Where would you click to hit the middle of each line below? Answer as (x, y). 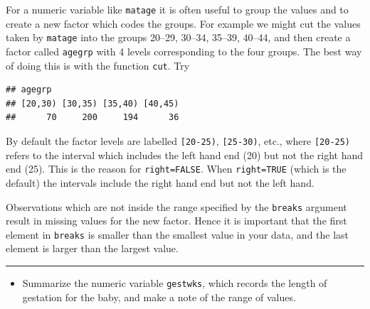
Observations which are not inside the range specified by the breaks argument (176, 206)
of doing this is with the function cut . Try (98, 65)
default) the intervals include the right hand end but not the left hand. (160, 182)
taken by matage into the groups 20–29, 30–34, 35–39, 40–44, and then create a (178, 37)
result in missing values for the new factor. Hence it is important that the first (176, 221)
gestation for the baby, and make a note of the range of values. (159, 297)
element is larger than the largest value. (92, 248)
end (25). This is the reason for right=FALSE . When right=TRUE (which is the (176, 169)
